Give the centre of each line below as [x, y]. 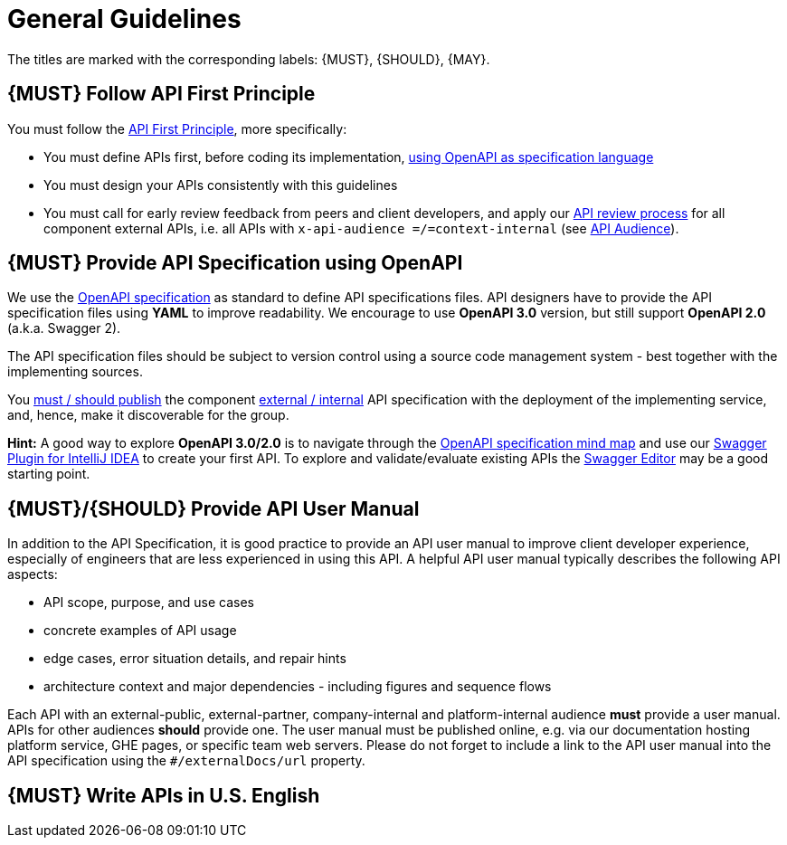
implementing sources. [75, 372]
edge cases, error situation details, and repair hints [195, 659]
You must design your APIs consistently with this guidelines [221, 185]
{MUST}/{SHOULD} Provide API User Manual [213, 508]
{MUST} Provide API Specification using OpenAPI [235, 263]
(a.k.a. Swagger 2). [64, 328]
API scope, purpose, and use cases [149, 603]
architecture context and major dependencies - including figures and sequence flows [298, 687]
